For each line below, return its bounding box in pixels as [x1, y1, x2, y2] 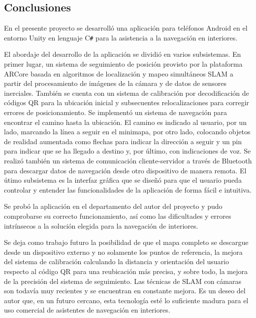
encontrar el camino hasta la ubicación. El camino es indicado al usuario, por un [4, 117, 247, 127]
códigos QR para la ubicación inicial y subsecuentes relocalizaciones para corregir [4, 97, 249, 108]
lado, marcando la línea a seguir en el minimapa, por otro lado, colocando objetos [4, 126, 251, 137]
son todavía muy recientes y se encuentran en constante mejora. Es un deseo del [4, 285, 246, 296]
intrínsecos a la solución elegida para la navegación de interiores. [4, 220, 198, 231]
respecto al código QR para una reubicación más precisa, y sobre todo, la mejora [4, 266, 248, 276]
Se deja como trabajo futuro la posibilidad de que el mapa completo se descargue [4, 237, 249, 247]
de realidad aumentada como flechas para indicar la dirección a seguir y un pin [4, 136, 242, 146]
